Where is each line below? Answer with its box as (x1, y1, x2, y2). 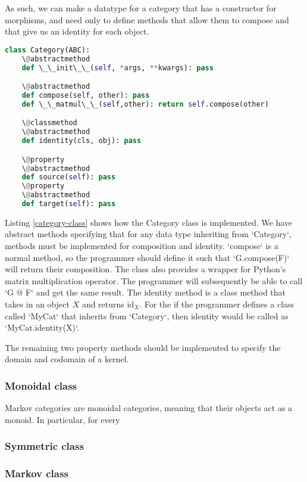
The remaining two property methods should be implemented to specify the (5, 341, 281, 353)
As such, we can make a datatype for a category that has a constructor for (5, 2, 277, 14)
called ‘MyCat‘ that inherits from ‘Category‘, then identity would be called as (5, 309, 289, 322)
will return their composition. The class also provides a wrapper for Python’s (5, 263, 286, 275)
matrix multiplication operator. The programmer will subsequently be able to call (5, 274, 303, 287)
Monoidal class (5, 378, 77, 393)
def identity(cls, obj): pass (21, 136, 142, 145)
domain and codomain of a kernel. (5, 353, 129, 365)
